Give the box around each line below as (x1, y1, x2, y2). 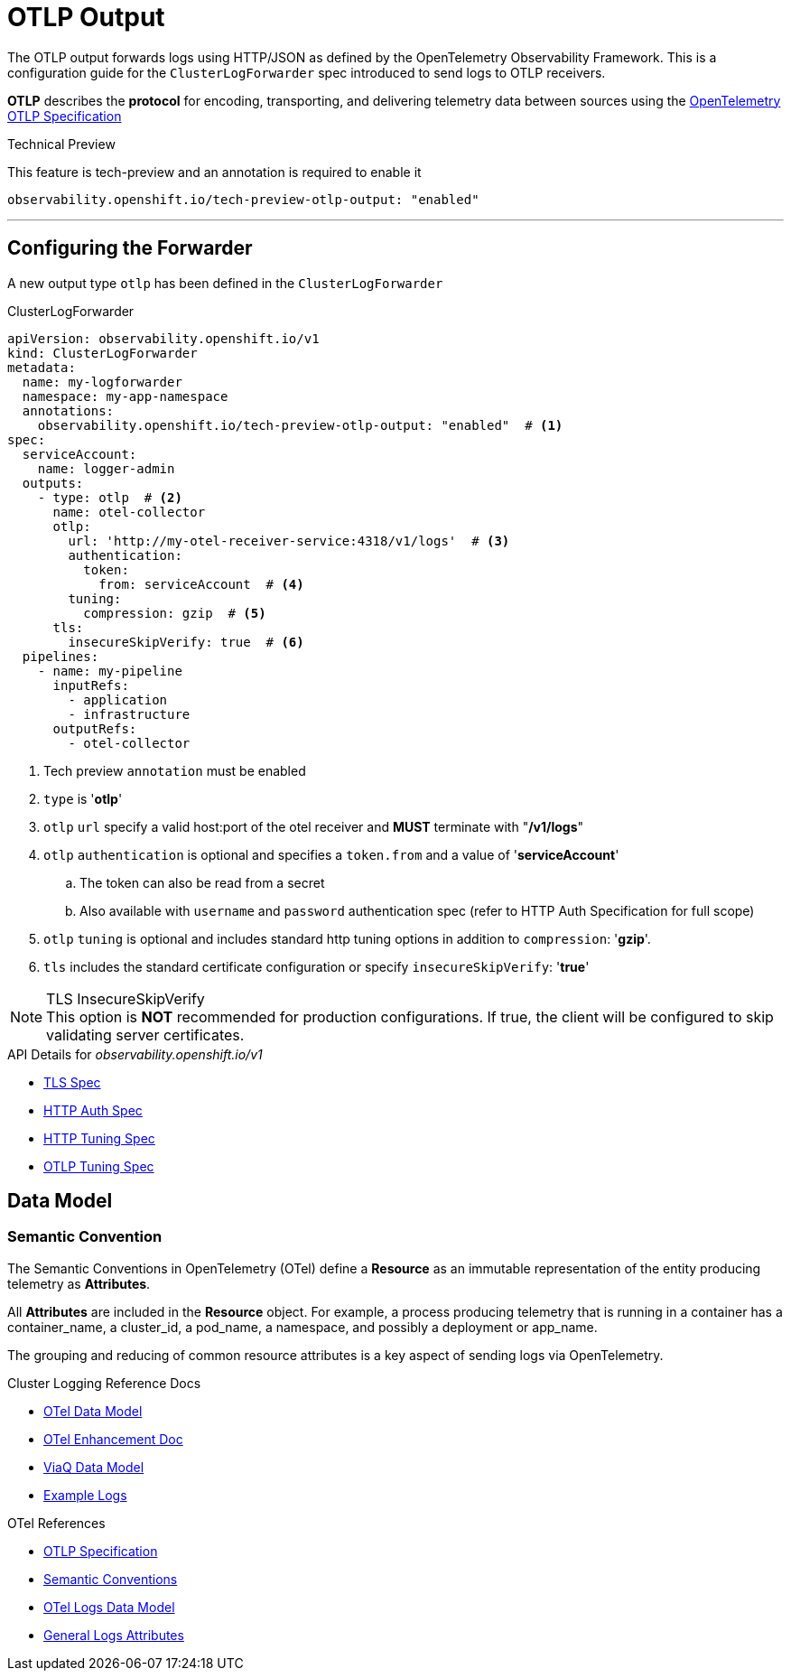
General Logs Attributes (43, 1627, 184, 1643)
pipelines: (22, 648, 99, 664)
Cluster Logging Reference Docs (7, 1375, 201, 1391)
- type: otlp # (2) (37, 489, 182, 505)
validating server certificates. (46, 1025, 245, 1044)
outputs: (22, 475, 84, 490)
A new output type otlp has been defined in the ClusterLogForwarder (7, 275, 443, 291)
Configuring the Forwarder (7, 237, 253, 260)
